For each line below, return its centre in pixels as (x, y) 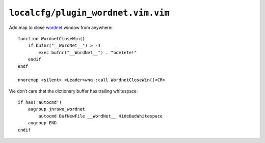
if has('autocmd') (40, 102)
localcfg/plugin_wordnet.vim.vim (89, 13)
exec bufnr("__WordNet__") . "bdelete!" (88, 52)
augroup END (42, 123)
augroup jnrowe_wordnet (56, 109)
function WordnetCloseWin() (52, 39)
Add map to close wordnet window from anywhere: (61, 28)
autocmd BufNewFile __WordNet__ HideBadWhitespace (101, 116)
